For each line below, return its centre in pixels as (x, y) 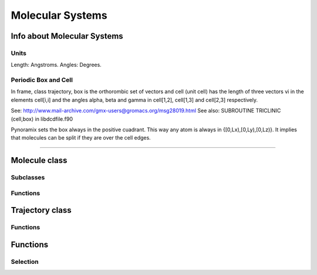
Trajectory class (41, 210)
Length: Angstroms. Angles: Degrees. (56, 65)
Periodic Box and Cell (42, 80)
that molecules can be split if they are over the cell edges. (81, 138)
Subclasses (28, 178)
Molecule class (39, 160)
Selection (25, 262)
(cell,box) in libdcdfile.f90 (42, 119)
